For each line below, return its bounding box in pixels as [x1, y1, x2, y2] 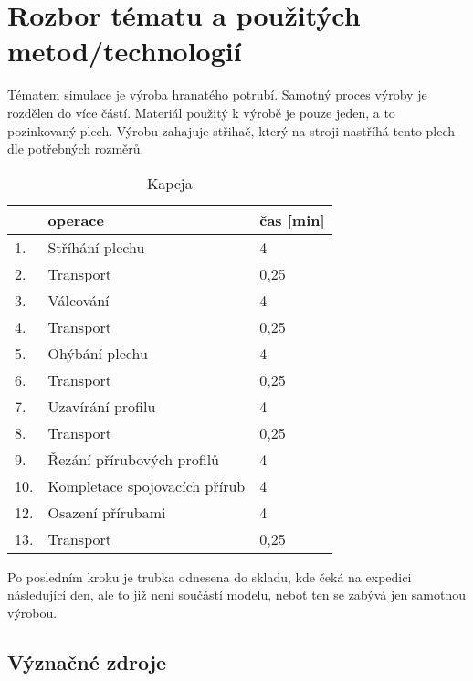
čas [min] [259, 208, 325, 230]
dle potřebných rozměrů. [7, 139, 144, 158]
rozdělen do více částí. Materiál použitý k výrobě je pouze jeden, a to [7, 102, 395, 122]
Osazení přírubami [47, 501, 166, 523]
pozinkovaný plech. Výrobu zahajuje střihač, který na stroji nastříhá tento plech [7, 121, 456, 140]
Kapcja [146, 172, 193, 194]
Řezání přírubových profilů [47, 448, 219, 470]
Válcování [47, 289, 110, 311]
